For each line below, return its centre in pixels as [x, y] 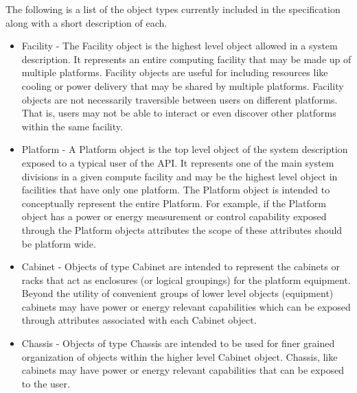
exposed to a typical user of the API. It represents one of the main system [178, 162]
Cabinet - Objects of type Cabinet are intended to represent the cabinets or [181, 266]
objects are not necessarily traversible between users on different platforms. [180, 99]
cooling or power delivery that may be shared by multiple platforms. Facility [183, 85]
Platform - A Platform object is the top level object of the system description [185, 149]
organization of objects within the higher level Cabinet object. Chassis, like [180, 356]
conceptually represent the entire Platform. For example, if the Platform [174, 203]
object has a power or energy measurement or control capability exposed [174, 216]
